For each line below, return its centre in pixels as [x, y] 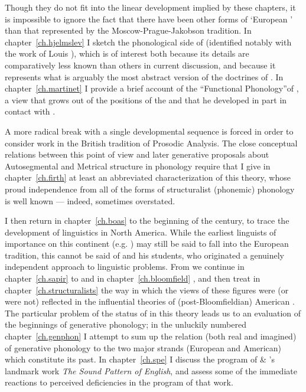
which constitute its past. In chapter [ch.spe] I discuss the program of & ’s [140, 359]
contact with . [30, 111]
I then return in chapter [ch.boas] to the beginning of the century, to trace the [147, 220]
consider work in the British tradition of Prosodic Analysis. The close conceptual [151, 143]
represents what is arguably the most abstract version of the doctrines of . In [144, 76]
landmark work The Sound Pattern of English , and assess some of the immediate [151, 370]
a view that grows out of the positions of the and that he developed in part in [146, 99]
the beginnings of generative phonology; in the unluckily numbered [126, 324]
